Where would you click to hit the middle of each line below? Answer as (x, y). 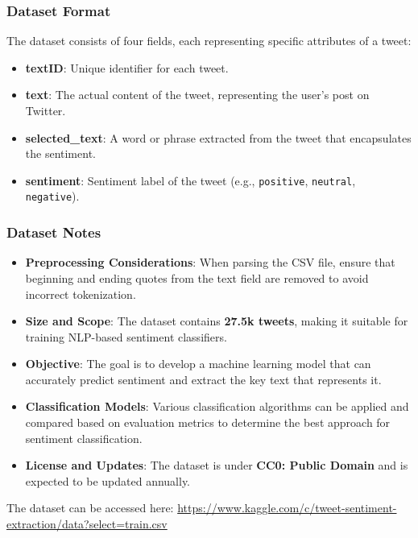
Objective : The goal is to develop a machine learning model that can (198, 364)
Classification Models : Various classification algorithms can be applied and (217, 406)
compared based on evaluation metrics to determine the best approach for (208, 422)
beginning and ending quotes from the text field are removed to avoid (197, 277)
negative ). (52, 196)
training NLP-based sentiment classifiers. (126, 336)
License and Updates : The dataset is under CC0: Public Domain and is (217, 465)
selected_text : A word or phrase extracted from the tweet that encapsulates (218, 137)
